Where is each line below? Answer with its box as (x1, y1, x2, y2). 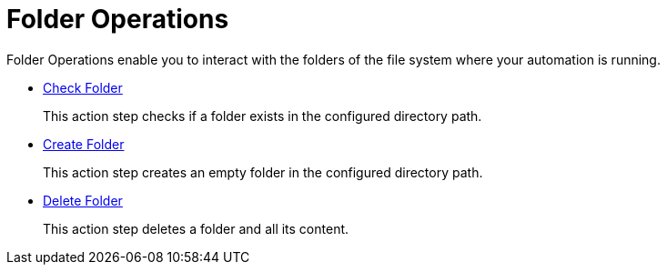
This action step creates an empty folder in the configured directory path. (43, 164, 483, 180)
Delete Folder (43, 192, 123, 208)
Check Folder (43, 79, 123, 96)
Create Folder (43, 136, 125, 152)
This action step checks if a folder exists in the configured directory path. (43, 107, 482, 124)
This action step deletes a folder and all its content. (43, 220, 349, 237)
